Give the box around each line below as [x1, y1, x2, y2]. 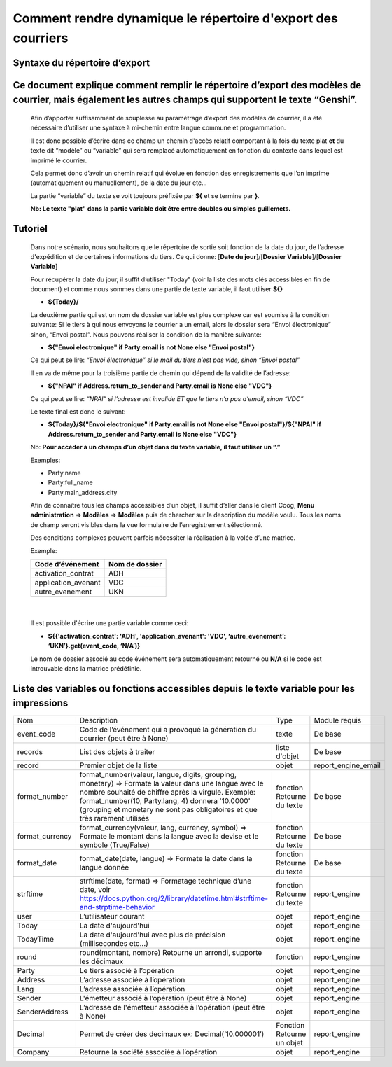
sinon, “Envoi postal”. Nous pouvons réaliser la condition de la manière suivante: [30, 330, 262, 339]
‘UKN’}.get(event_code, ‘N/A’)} [48, 641, 141, 650]
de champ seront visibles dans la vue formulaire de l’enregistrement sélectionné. [30, 520, 263, 529]
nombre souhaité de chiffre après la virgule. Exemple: [79, 787, 255, 797]
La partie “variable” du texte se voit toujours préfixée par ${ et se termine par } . [30, 191, 260, 200]
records [17, 746, 43, 756]
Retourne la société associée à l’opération [79, 1047, 218, 1056]
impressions [13, 697, 69, 709]
